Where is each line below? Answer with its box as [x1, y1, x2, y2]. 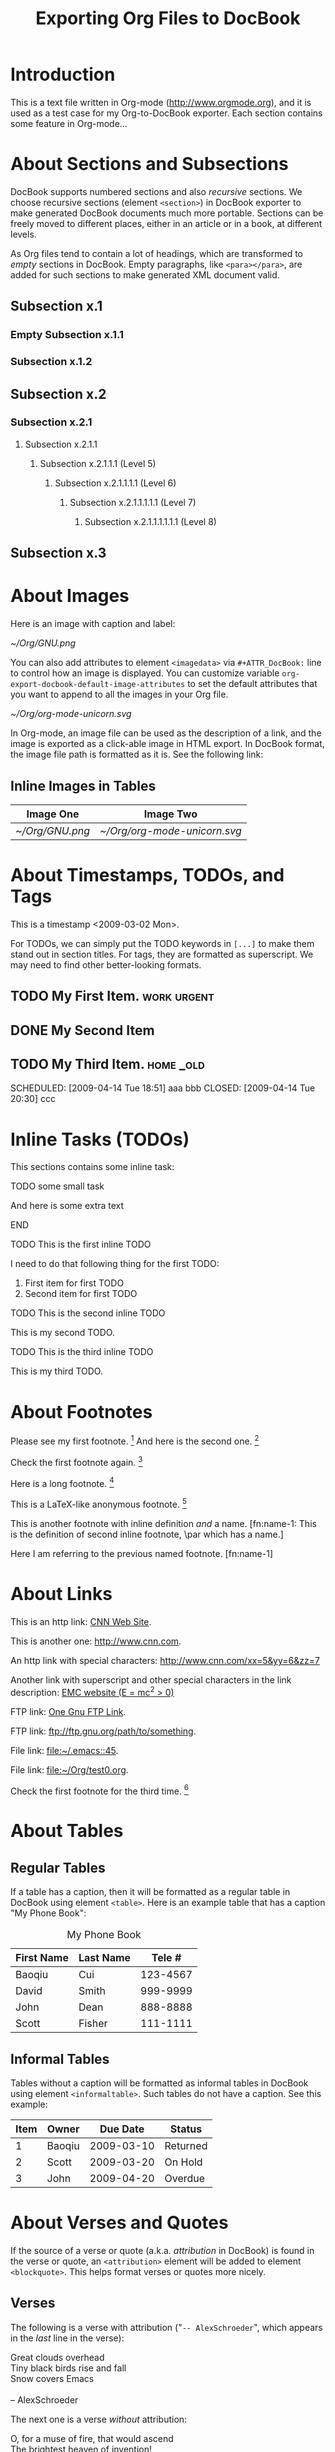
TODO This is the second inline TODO [10, 1307, 166, 1319]
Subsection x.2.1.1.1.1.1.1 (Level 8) [84, 515, 217, 527]
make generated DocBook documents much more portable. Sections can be [10, 207, 324, 219]
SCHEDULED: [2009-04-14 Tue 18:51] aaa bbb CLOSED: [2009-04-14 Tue [10, 1082, 316, 1094]
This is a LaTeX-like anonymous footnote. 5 [10, 1497, 187, 1510]
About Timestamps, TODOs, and [10, 864, 285, 887]
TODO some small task [10, 1180, 105, 1192]
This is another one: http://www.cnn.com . [10, 1635, 182, 1647]
